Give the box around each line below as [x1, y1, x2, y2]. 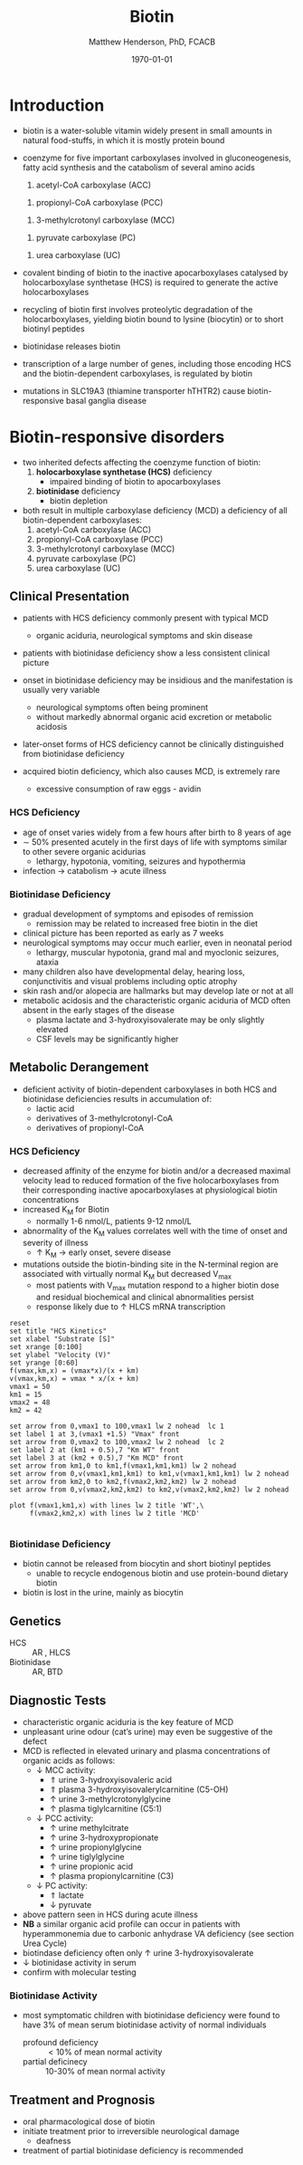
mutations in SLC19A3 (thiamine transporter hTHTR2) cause [22, 385, 246, 396]
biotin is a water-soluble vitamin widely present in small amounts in [22, 125, 273, 136]
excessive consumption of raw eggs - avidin [35, 783, 202, 794]
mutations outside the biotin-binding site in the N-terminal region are [22, 1259, 279, 1269]
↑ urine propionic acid [49, 1861, 134, 1872]
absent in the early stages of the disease [22, 1005, 175, 1016]
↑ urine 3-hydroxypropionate [49, 1832, 159, 1844]
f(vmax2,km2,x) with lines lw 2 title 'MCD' [29, 1509, 201, 1518]
